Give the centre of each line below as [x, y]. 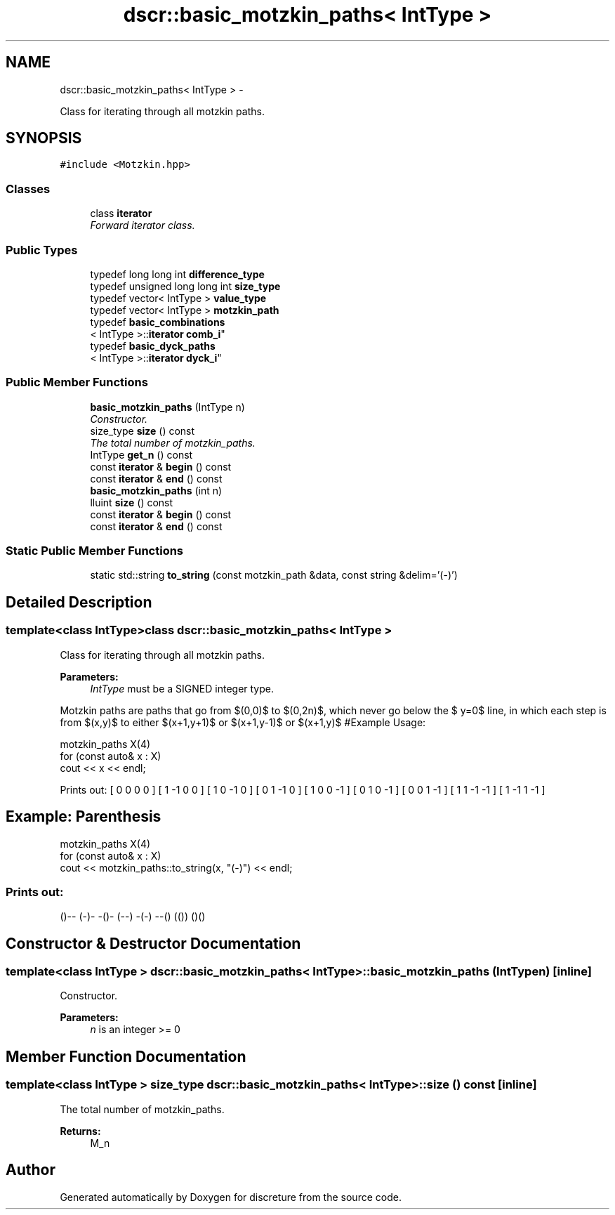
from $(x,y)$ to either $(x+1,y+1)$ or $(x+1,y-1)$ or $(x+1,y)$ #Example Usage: [243, 722]
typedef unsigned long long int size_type [185, 286]
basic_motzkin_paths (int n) [156, 490]
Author [31, 1170]
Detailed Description [79, 602]
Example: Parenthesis [84, 817]
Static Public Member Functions [95, 551]
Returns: [80, 1131]
